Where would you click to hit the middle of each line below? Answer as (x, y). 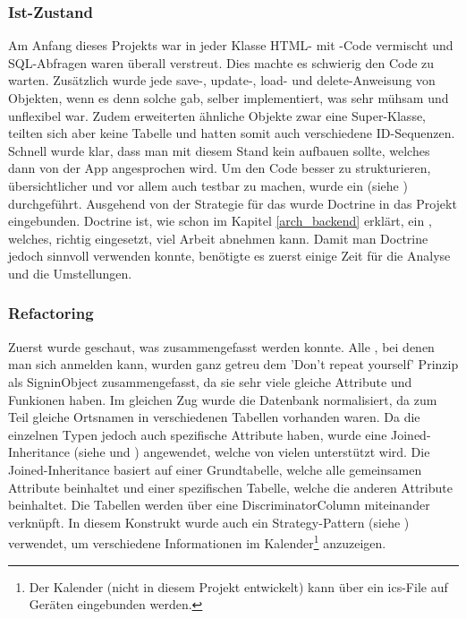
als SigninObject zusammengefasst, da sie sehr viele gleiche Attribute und (210, 381)
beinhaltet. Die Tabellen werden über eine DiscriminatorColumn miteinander (219, 505)
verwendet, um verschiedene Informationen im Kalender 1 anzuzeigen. (197, 542)
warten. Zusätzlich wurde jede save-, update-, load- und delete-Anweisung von (222, 80)
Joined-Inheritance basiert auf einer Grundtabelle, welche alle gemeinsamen (215, 469)
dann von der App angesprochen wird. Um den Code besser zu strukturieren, (220, 168)
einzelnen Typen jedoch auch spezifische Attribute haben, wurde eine (198, 434)
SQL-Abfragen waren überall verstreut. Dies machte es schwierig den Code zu (221, 62)
